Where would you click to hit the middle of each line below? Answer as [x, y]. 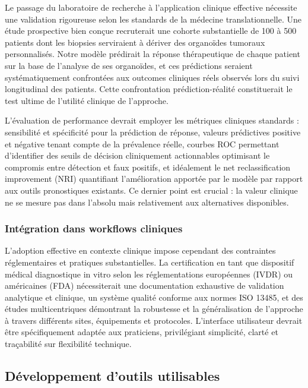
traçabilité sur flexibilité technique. [68, 344]
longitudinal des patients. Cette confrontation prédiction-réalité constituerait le [149, 89]
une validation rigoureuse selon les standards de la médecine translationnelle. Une [153, 19]
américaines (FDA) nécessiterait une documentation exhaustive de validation [145, 286]
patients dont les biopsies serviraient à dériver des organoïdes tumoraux [135, 42]
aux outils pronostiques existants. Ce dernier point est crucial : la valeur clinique [151, 190]
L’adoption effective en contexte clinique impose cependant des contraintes [140, 250]
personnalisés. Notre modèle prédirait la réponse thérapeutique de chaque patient [153, 54]
